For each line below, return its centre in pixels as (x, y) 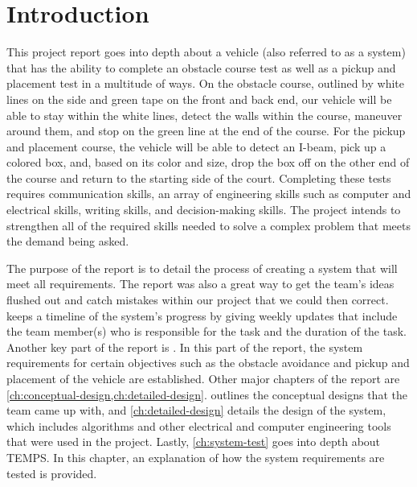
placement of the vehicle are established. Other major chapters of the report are (203, 378)
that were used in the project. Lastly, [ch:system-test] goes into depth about (194, 442)
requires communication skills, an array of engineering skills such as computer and (209, 194)
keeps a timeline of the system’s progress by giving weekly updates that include (202, 315)
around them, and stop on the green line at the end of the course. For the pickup (206, 131)
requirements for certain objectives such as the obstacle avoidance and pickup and (208, 363)
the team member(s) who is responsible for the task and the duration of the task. (206, 331)
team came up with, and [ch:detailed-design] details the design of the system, (196, 410)
